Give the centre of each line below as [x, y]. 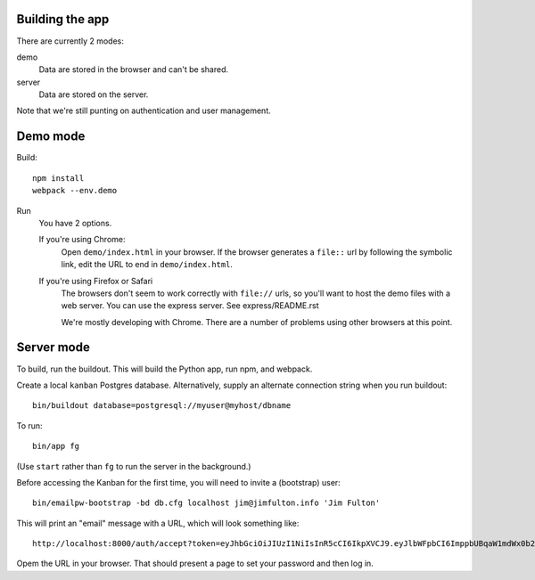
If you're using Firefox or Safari [96, 281]
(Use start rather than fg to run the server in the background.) [134, 466]
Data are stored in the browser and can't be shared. [134, 69]
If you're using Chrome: [82, 240]
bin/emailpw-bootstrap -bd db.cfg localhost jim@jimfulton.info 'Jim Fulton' [206, 503]
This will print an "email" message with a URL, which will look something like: [158, 523]
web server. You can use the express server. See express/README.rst [190, 306]
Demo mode [51, 137]
